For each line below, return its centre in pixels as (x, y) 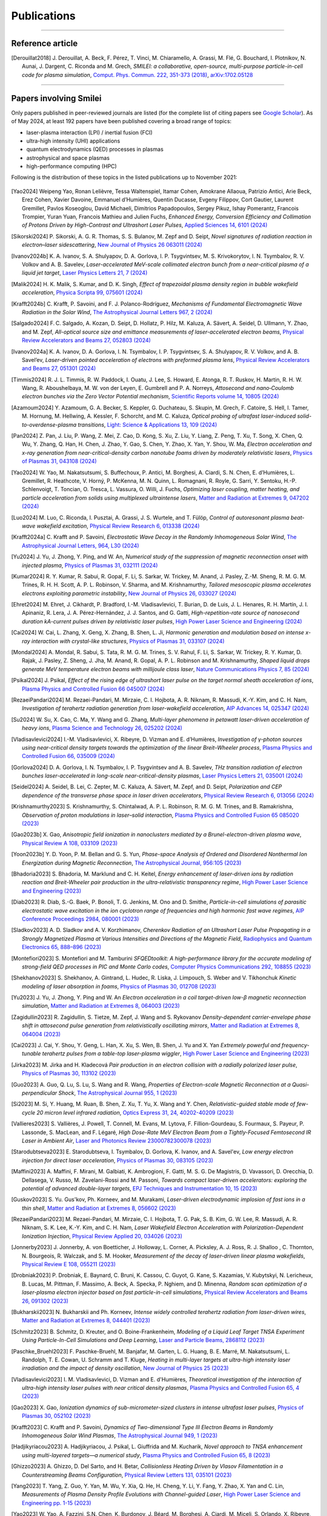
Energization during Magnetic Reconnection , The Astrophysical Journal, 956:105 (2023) (132, 863)
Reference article (45, 43)
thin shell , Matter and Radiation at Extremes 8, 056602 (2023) (99, 1208)
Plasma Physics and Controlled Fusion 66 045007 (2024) (93, 689)
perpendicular (40, 1093)
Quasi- (300, 1084)
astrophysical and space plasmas (68, 158)
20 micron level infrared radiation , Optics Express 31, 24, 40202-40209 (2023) (135, 1112)
